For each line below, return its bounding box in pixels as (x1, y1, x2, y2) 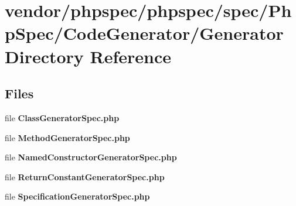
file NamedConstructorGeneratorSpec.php (5, 151, 177, 163)
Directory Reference (5, 44, 172, 68)
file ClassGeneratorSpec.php (5, 111, 120, 123)
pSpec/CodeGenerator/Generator (5, 21, 284, 45)
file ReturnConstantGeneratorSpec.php (5, 170, 165, 183)
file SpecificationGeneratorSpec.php (5, 190, 150, 202)
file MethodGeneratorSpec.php (5, 131, 130, 143)
